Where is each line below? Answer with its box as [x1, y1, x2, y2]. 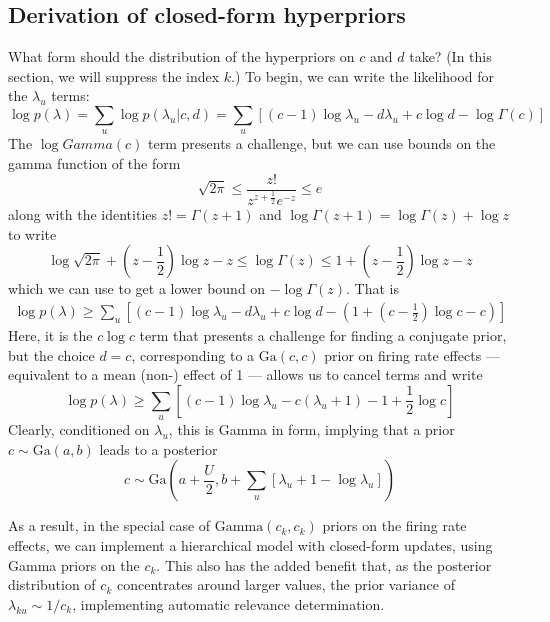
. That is [345, 278, 399, 299]
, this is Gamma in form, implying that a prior [168, 419, 455, 440]
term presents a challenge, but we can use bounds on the [148, 133, 496, 154]
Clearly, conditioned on [8, 419, 150, 440]
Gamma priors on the [8, 554, 140, 575]
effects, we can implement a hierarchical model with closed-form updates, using [8, 534, 493, 555]
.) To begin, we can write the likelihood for [231, 65, 495, 86]
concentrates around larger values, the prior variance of [116, 574, 455, 595]
